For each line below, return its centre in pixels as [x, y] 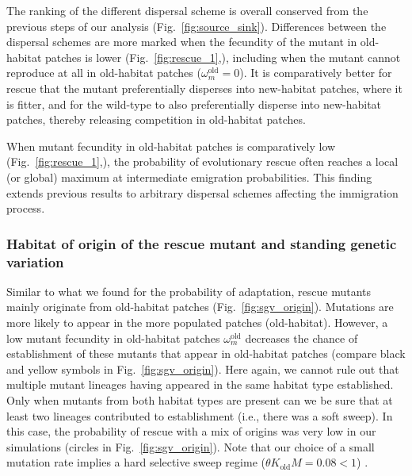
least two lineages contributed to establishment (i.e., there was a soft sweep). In [200, 415]
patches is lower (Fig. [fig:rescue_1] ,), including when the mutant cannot [223, 57]
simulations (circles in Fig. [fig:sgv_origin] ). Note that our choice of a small [191, 446]
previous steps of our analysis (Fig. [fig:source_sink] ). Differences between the [196, 26]
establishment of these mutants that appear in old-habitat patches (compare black [206, 353]
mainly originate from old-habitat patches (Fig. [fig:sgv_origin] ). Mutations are [200, 307]
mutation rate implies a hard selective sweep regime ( [136, 462]
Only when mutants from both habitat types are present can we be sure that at [200, 400]
